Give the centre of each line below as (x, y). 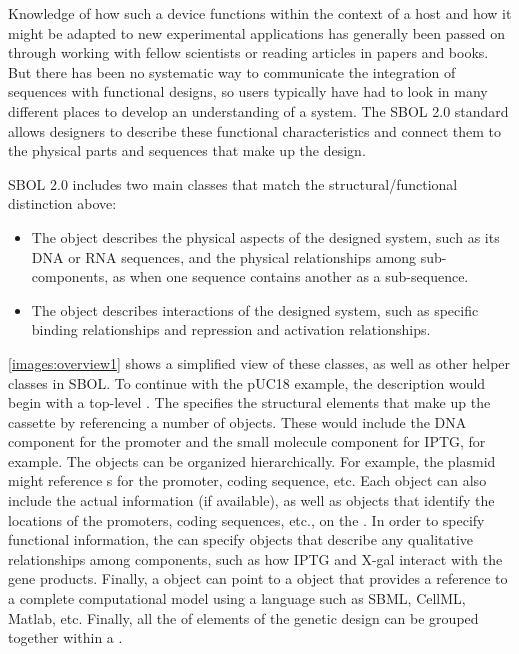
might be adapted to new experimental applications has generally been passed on (256, 32)
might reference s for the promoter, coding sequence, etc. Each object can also (247, 480)
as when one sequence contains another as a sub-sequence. (290, 276)
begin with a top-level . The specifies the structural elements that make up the (249, 402)
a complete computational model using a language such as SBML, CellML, (237, 598)
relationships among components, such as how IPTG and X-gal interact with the (255, 558)
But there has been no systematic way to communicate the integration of (232, 71)
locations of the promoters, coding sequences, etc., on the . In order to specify (246, 519)
